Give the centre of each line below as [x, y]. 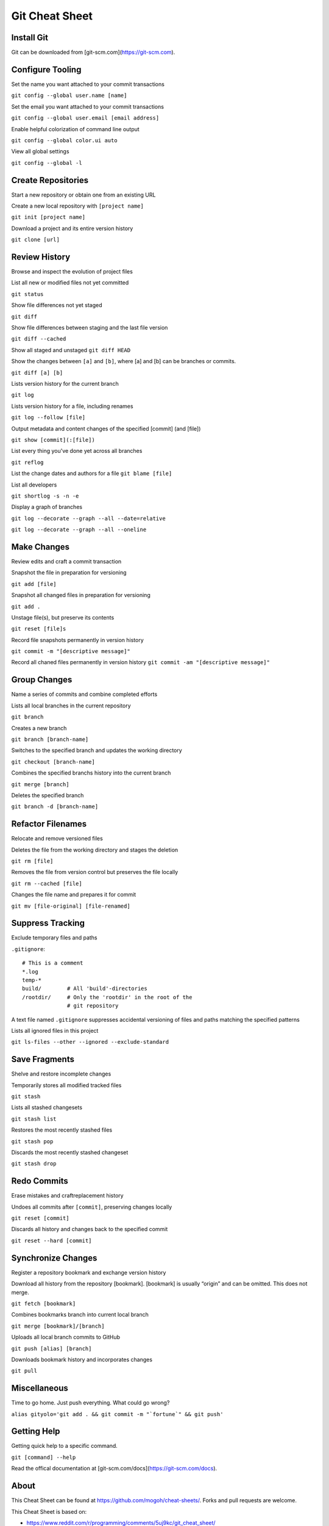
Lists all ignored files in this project [55, 1030]
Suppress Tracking [48, 923]
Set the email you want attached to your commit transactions [88, 106]
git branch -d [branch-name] [55, 807]
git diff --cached [39, 339]
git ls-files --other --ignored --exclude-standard [90, 1042]
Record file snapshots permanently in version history [78, 640]
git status [27, 294]
